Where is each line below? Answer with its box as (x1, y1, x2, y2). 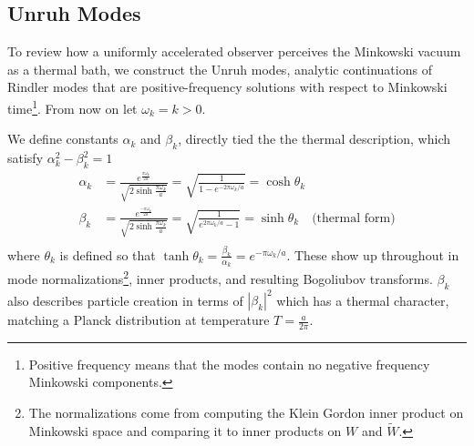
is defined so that (59, 245, 156, 264)
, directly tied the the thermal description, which (178, 129, 451, 148)
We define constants (7, 129, 118, 148)
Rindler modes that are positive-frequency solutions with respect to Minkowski (7, 77, 448, 96)
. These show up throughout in (286, 245, 459, 264)
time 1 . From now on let (7, 96, 138, 117)
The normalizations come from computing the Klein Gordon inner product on (28, 403, 464, 422)
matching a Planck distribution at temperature (7, 310, 270, 329)
